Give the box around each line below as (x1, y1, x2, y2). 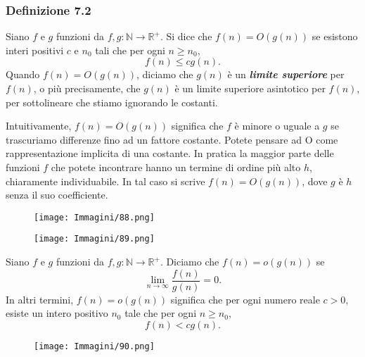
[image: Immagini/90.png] (34, 341, 155, 351)
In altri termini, (6, 292, 74, 306)
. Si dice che (160, 29, 212, 44)
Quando (6, 67, 40, 82)
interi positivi (6, 42, 64, 57)
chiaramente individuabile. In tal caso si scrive (6, 173, 205, 188)
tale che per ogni (124, 306, 197, 320)
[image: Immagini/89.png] (34, 234, 155, 244)
